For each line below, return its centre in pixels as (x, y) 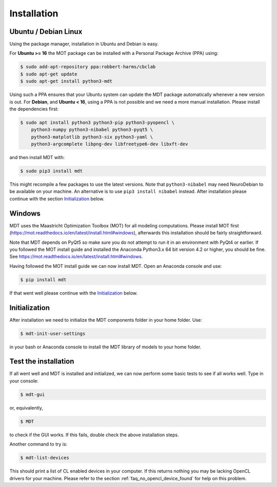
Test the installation (42, 362)
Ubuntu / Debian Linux (46, 32)
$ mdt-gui (33, 394)
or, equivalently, (26, 407)
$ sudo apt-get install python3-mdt (66, 81)
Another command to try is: (38, 444)
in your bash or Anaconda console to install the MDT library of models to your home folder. (105, 347)
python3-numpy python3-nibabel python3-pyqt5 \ (92, 130)
